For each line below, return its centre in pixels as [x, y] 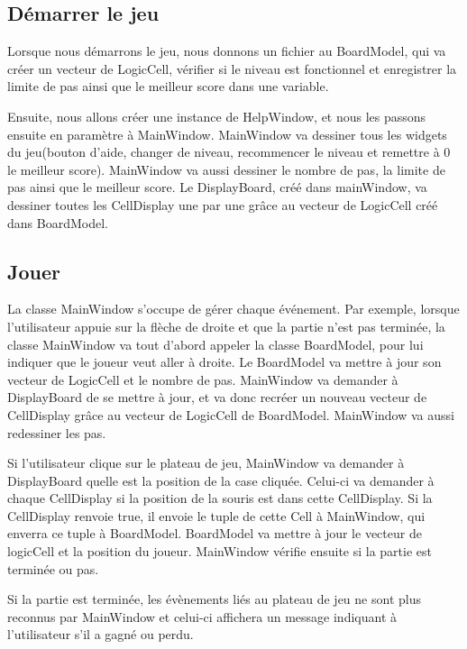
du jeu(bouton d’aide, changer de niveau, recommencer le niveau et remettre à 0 [229, 152]
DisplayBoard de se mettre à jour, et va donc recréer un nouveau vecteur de [217, 397]
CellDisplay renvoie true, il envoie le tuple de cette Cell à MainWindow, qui [216, 515]
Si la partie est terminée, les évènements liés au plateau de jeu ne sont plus [214, 599]
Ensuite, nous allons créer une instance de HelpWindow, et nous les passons [217, 116]
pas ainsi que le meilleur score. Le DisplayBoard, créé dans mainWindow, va [217, 187]
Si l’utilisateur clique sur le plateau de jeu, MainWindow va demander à [206, 463]
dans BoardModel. [58, 222]
